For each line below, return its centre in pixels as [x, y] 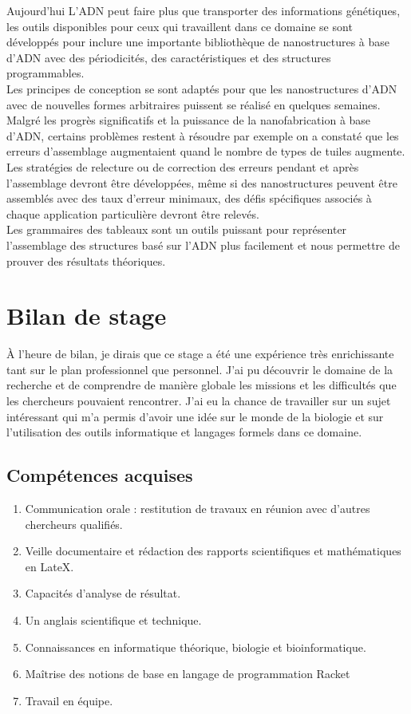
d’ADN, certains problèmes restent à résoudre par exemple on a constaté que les [203, 135]
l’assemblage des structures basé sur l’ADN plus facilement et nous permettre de [203, 245]
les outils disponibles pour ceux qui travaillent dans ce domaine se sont [180, 26]
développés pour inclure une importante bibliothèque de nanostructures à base [198, 42]
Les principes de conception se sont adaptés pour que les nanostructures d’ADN [202, 88]
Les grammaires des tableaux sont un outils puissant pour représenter [177, 229]
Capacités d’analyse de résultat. [103, 593]
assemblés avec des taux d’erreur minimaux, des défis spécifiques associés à [189, 198]
